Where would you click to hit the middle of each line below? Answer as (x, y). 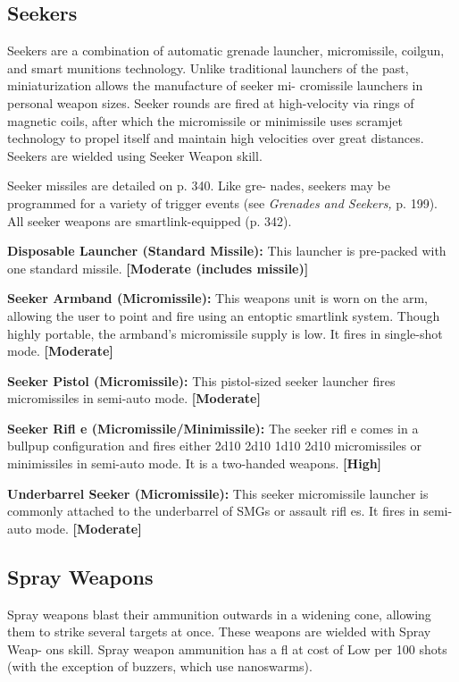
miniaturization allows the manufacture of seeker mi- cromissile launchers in (215, 85)
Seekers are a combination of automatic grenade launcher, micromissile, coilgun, (226, 51)
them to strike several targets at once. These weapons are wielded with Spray (219, 631)
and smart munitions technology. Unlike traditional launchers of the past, (208, 67)
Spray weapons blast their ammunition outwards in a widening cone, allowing (219, 614)
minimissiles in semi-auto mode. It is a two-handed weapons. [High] (195, 463)
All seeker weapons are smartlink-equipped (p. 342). (150, 220)
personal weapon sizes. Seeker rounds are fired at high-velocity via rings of (211, 102)
